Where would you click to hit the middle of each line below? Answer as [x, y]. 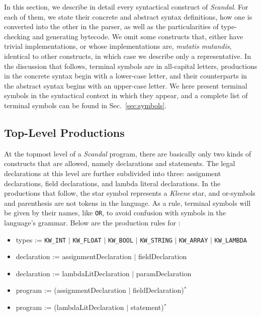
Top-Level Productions [64, 132]
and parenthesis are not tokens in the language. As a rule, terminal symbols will [127, 203]
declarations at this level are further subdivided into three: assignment [113, 173]
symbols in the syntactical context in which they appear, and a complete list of [126, 95]
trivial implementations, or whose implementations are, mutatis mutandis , [118, 46]
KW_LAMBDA [231, 240]
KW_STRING [156, 240]
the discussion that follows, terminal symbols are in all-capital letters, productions [131, 66]
